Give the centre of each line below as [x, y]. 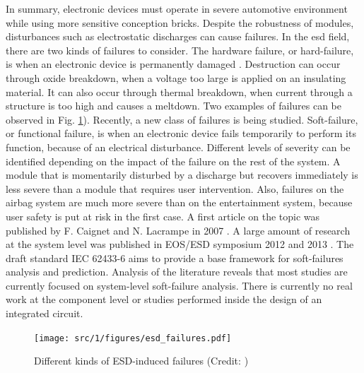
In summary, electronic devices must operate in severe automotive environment [177, 8]
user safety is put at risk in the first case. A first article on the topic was [163, 216]
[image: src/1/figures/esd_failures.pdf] [133, 338]
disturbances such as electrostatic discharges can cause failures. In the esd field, [178, 36]
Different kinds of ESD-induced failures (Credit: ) [141, 361]
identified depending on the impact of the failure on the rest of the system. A [173, 161]
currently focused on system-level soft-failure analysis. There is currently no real [179, 285]
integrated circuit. [45, 313]
